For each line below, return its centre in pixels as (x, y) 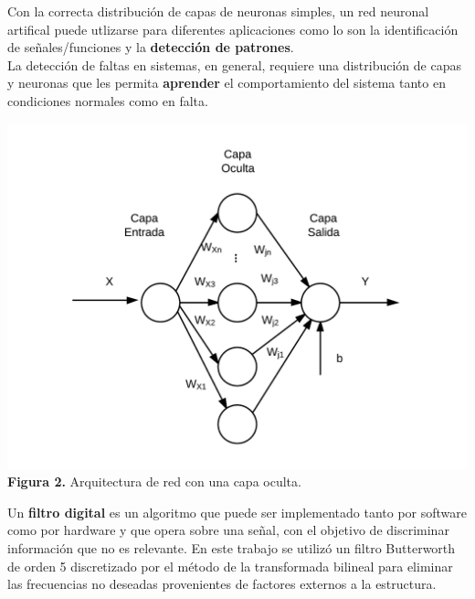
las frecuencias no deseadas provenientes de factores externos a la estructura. (222, 584)
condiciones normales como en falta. (108, 100)
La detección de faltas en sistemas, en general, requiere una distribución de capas (234, 64)
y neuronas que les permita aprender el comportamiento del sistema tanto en (227, 83)
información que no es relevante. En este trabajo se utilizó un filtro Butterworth (232, 547)
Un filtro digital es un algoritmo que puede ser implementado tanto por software (237, 512)
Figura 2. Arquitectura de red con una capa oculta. (154, 481)
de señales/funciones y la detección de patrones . (151, 47)
